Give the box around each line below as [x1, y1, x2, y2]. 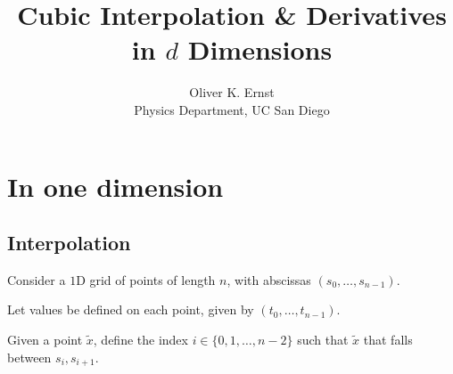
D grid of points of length [76, 270, 216, 289]
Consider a [7, 270, 66, 289]
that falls [363, 330, 413, 349]
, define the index [93, 330, 188, 349]
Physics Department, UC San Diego [134, 100, 330, 118]
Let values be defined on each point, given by [7, 300, 254, 319]
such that [297, 330, 349, 349]
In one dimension [7, 167, 224, 204]
